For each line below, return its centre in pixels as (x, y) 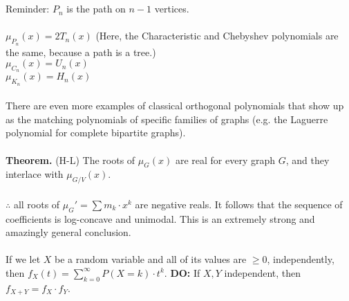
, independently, (301, 259)
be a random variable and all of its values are (151, 259)
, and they (308, 159)
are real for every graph (225, 159)
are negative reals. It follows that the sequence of (239, 204)
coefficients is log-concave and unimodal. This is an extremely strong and (160, 218)
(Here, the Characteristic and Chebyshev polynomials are (217, 36)
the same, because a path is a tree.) (81, 52)
